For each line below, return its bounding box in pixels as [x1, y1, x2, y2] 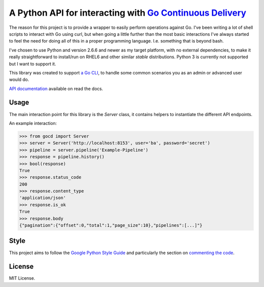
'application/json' [19, 195, 66, 201]
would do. [9, 76, 29, 83]
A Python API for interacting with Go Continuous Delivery [9, 7, 246, 18]
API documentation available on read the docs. [9, 86, 104, 92]
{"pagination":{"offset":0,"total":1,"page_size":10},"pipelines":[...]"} [19, 223, 203, 228]
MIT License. [9, 275, 35, 281]
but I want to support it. [9, 61, 56, 67]
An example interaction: [9, 120, 57, 126]
